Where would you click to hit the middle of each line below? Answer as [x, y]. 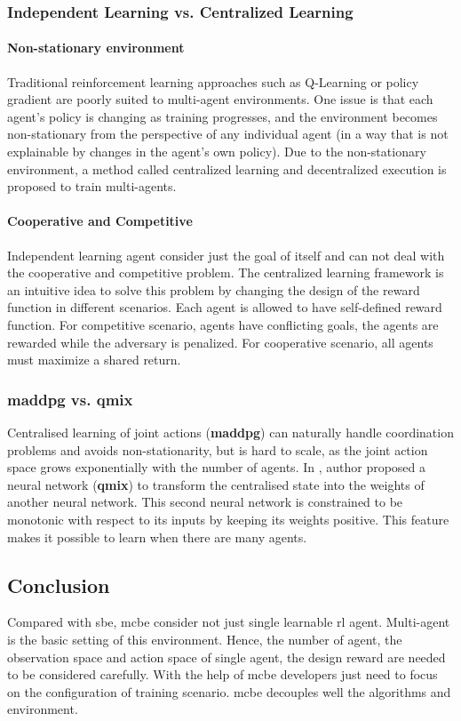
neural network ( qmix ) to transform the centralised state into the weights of [216, 484]
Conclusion [59, 585]
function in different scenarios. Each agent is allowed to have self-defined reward [225, 307]
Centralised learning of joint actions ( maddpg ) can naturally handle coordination [230, 432]
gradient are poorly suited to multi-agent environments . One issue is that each [220, 99]
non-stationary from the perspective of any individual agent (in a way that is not [228, 134]
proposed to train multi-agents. [92, 186]
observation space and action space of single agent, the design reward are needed [227, 657]
